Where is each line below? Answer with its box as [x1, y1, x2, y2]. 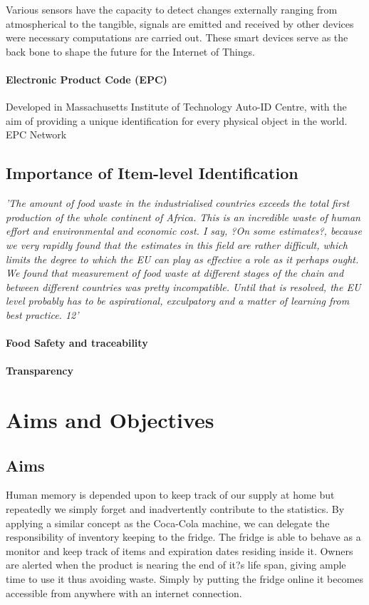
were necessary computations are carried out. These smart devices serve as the [6, 30, 348, 45]
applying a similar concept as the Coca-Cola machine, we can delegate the [6, 515, 330, 530]
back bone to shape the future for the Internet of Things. [6, 44, 255, 59]
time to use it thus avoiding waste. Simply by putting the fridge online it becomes [6, 571, 364, 586]
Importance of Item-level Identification [6, 162, 298, 184]
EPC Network [6, 127, 67, 142]
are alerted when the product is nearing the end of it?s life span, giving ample [6, 557, 346, 572]
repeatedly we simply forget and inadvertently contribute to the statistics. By [6, 502, 345, 517]
